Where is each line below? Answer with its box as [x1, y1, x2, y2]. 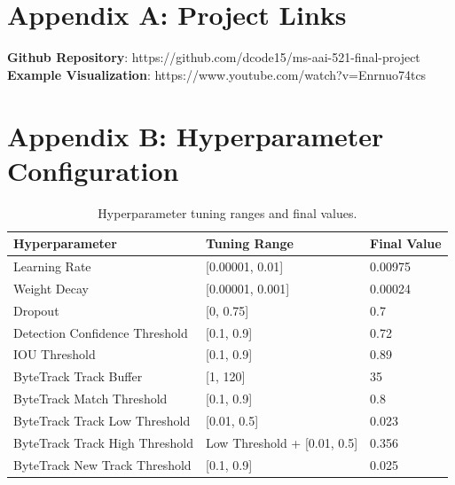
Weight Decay [13, 278, 89, 297]
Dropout [13, 301, 59, 319]
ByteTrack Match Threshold [13, 389, 168, 408]
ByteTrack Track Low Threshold [13, 411, 191, 429]
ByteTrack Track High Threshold [13, 433, 193, 451]
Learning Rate [13, 257, 91, 276]
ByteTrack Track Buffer [13, 367, 143, 386]
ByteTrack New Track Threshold [13, 455, 192, 473]
